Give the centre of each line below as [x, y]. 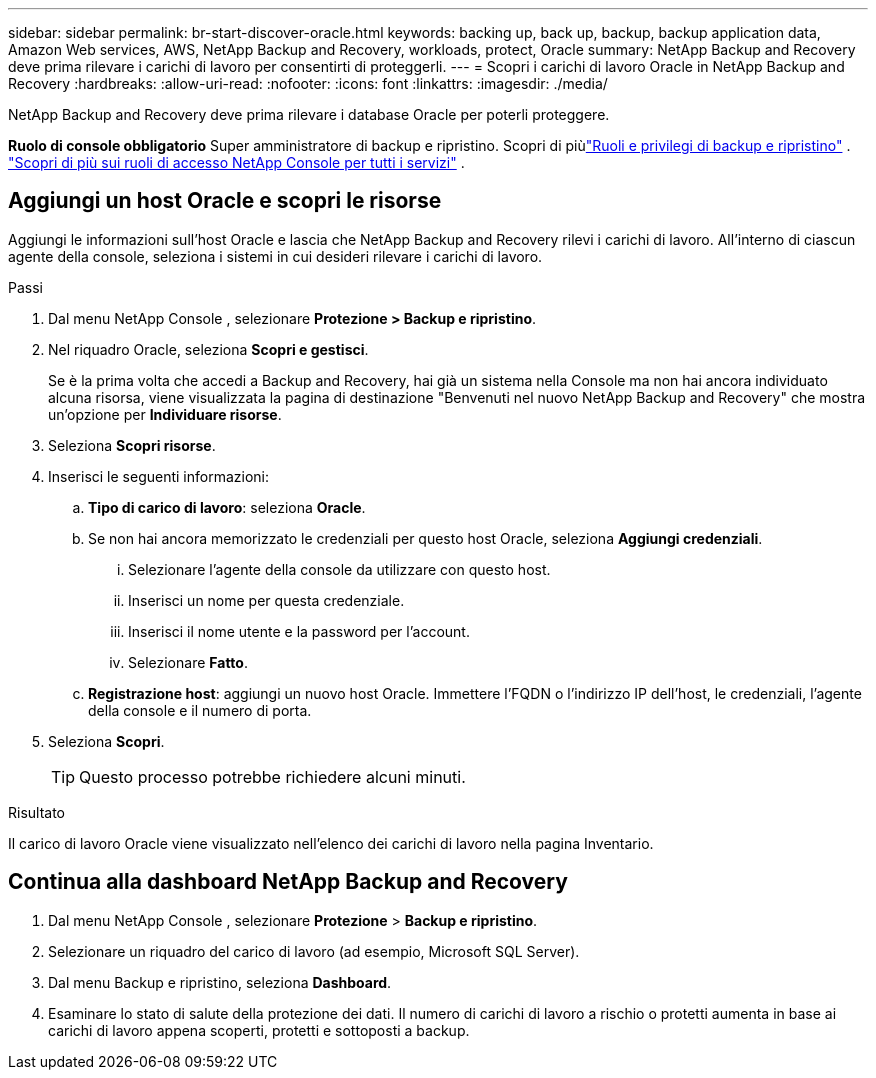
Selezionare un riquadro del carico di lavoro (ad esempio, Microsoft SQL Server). [314, 951]
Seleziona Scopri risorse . [132, 445]
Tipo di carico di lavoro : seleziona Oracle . [227, 507]
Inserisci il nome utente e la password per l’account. [299, 631]
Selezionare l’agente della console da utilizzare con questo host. [339, 569]
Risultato [37, 812]
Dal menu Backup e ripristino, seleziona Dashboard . [220, 982]
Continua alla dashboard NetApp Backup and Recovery [288, 882]
